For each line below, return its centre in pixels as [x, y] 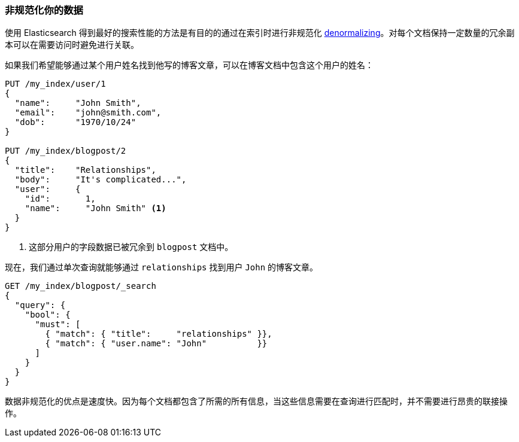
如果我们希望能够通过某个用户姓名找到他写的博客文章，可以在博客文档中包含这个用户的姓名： [189, 65]
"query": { [40, 305]
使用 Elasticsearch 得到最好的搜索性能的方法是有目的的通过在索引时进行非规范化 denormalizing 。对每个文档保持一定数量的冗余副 [260, 33]
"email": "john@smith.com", [88, 113]
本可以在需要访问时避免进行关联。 [72, 45]
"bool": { [48, 315]
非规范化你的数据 [44, 10]
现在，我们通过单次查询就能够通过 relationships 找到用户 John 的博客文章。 [162, 267]
